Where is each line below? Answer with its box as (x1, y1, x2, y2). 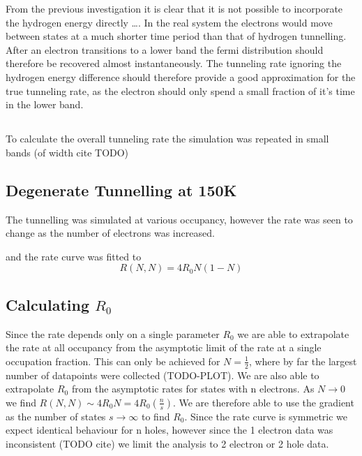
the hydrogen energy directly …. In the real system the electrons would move (6, 15, 333, 29)
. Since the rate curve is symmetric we (184, 409, 348, 423)
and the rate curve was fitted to (6, 249, 142, 263)
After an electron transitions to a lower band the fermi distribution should (6, 42, 324, 57)
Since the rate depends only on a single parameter (6, 326, 220, 341)
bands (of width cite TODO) (6, 145, 129, 159)
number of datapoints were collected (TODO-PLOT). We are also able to (6, 367, 319, 382)
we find (6, 395, 36, 409)
